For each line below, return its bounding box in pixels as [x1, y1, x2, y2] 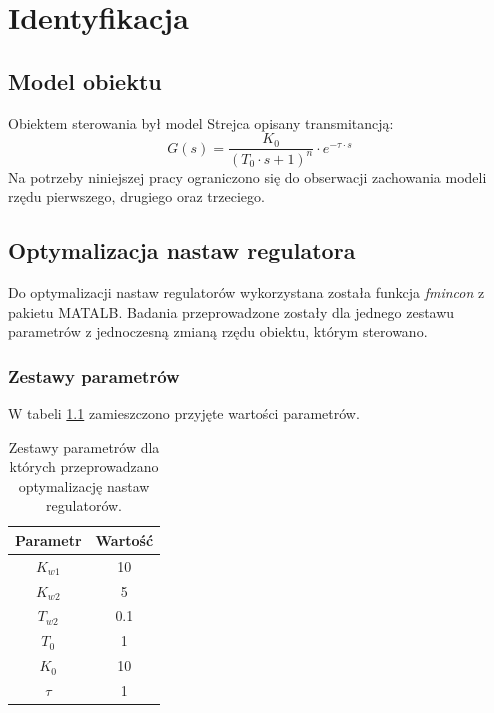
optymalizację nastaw [18, 475, 150, 496]
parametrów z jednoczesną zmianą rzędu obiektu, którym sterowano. [8, 321, 428, 342]
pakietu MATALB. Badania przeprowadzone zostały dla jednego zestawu [8, 301, 455, 322]
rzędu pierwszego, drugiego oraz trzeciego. [8, 186, 265, 207]
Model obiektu [8, 65, 162, 96]
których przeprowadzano [9, 456, 159, 477]
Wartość [95, 529, 154, 550]
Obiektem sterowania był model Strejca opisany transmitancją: [8, 112, 394, 133]
